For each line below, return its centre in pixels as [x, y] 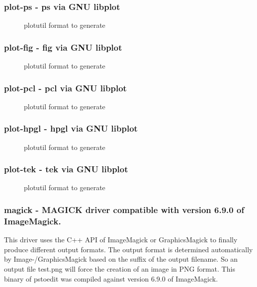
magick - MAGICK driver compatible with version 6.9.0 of [124, 209]
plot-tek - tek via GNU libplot [66, 169]
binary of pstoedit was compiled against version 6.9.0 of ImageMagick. [111, 278]
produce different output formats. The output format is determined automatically [128, 249]
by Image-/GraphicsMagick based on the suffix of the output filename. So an [121, 259]
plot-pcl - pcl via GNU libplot [65, 88]
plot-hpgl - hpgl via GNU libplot [71, 128]
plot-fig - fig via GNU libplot [63, 47]
